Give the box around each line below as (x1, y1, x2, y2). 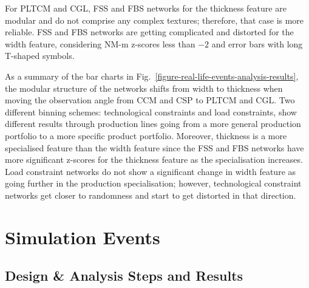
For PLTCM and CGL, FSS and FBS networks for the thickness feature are (5, 2, 287, 14)
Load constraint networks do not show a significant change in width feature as (5, 165, 296, 177)
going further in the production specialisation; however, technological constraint (5, 177, 302, 190)
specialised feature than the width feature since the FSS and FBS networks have (5, 141, 304, 154)
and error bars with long (211, 37, 303, 50)
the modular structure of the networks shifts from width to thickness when (5, 81, 283, 94)
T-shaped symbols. (5, 49, 75, 62)
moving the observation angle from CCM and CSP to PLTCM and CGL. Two (5, 94, 295, 106)
